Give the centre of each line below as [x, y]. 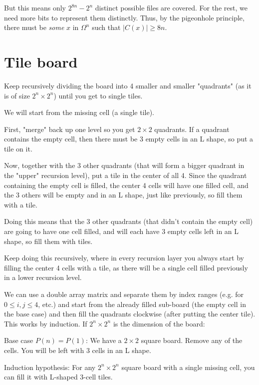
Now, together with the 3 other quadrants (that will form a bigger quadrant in [124, 165]
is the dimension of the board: [159, 323]
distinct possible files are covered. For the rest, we [171, 7]
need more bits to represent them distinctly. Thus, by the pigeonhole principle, [124, 17]
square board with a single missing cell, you [188, 367]
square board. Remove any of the [192, 340]
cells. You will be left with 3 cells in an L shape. [78, 350]
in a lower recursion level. [43, 277]
